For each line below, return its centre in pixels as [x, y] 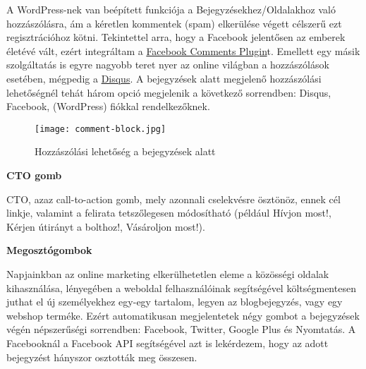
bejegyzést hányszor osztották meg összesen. [102, 357]
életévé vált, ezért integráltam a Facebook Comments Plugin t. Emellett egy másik [183, 50]
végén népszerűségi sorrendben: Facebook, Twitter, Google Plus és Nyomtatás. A [181, 329]
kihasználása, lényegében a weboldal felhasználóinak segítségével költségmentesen [181, 288]
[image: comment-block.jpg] [100, 129]
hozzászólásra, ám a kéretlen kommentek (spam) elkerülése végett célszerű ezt [174, 23]
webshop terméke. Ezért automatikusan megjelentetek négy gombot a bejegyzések [183, 315]
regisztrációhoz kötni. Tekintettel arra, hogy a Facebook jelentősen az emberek [176, 37]
